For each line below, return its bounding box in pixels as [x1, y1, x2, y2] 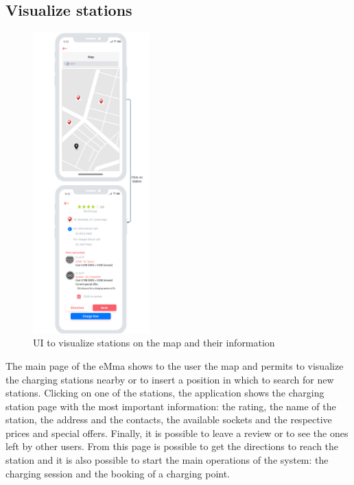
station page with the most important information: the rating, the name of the [5, 399, 336, 413]
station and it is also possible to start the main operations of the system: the [5, 453, 329, 467]
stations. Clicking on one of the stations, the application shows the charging [5, 386, 324, 400]
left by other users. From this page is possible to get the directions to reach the [5, 439, 339, 453]
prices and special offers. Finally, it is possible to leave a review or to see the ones [5, 425, 349, 440]
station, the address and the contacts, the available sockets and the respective [5, 412, 332, 427]
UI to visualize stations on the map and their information [33, 335, 275, 350]
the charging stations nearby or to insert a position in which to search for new [5, 372, 334, 386]
